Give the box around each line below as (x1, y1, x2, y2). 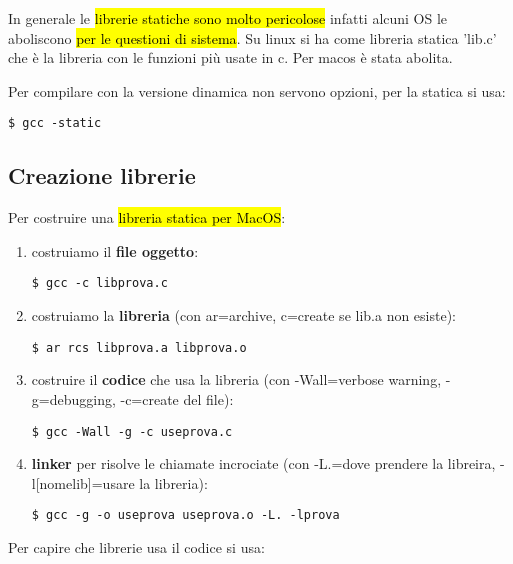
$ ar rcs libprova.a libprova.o (31, 340, 247, 355)
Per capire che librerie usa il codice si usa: (8, 537, 265, 558)
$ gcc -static (8, 116, 102, 131)
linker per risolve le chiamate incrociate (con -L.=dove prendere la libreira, (31, 453, 496, 474)
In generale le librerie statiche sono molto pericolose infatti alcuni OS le (8, 8, 448, 28)
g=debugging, (31, 388, 116, 409)
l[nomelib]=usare (31, 472, 135, 493)
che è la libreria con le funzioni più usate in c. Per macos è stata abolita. (8, 47, 453, 68)
